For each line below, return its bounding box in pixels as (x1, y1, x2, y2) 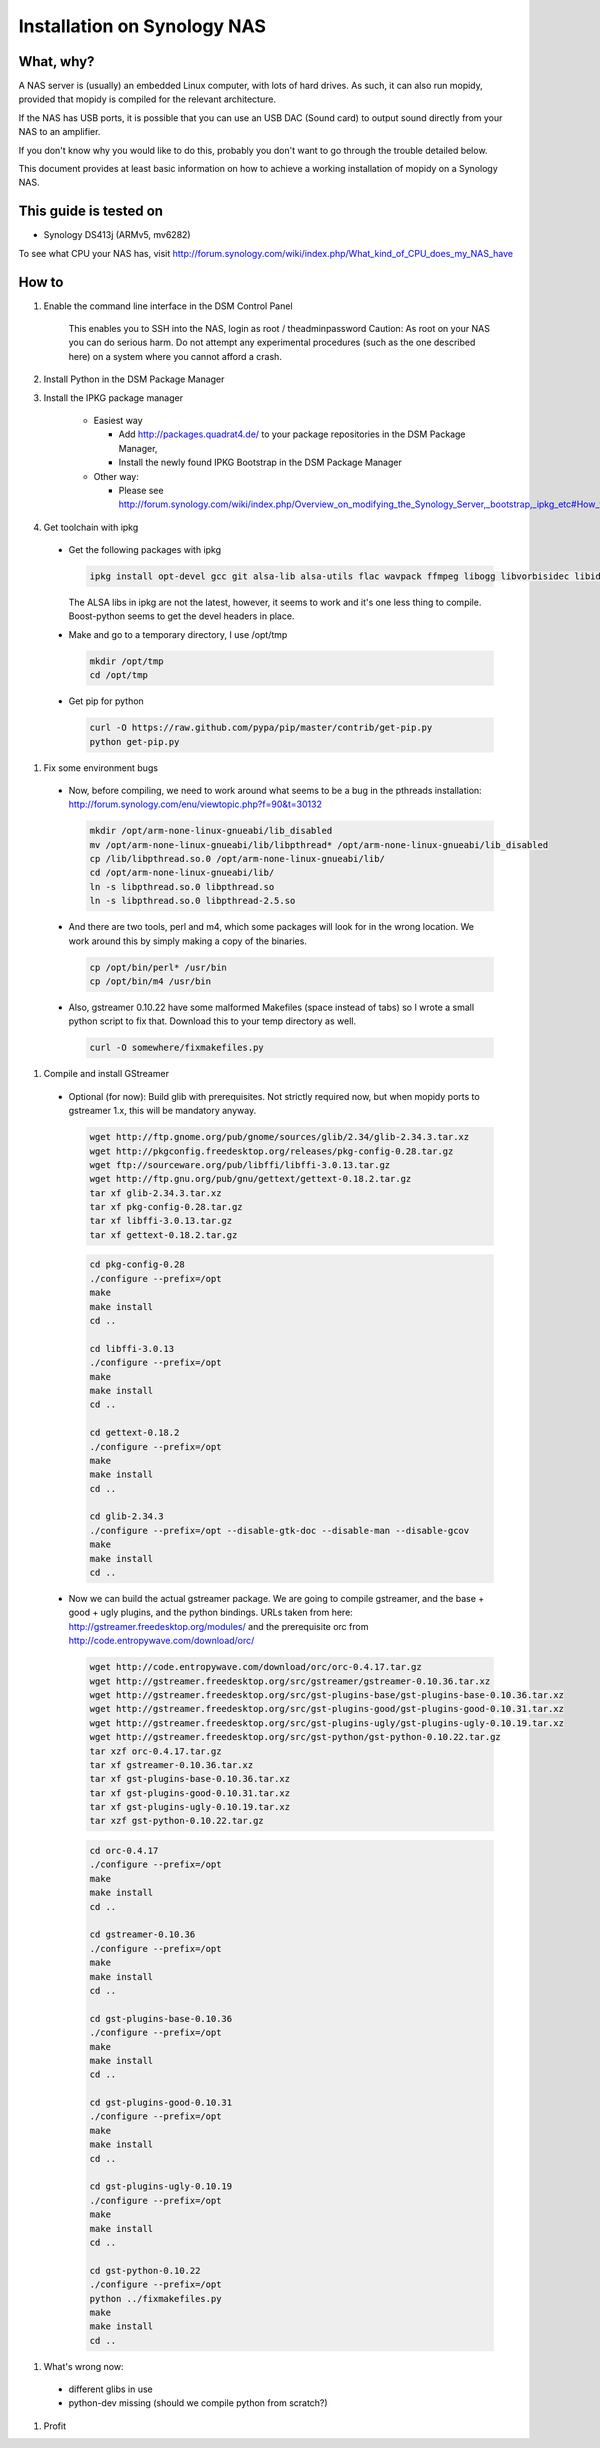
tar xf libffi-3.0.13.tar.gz (89, 1215, 233, 1227)
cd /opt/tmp (89, 670, 149, 681)
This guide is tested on (18, 203, 164, 220)
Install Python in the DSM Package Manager (43, 373, 225, 385)
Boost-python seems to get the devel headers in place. (68, 610, 295, 622)
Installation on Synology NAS (18, 15, 267, 37)
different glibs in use (68, 2383, 154, 2395)
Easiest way (93, 414, 144, 426)
